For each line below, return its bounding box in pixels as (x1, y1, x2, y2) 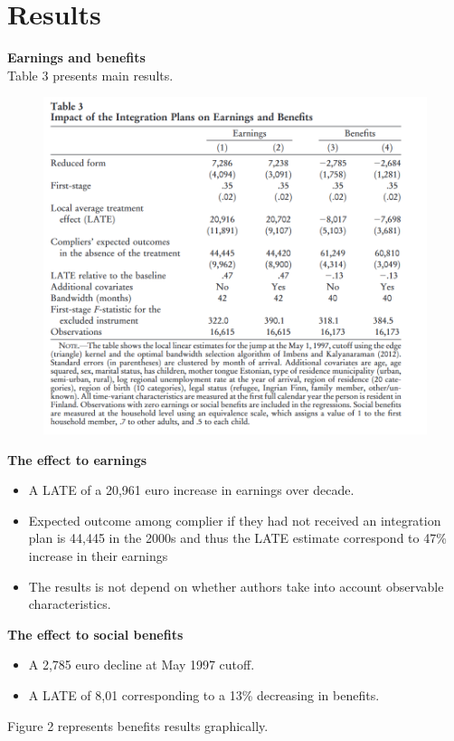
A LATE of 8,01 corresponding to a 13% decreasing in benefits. (28, 685, 380, 704)
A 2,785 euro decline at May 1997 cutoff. (28, 655, 255, 674)
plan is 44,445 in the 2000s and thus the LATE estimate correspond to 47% (28, 528, 447, 547)
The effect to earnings (7, 450, 147, 469)
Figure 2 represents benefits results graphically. (7, 716, 269, 735)
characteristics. (28, 594, 111, 613)
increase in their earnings (28, 546, 168, 565)
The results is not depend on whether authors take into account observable (28, 576, 444, 595)
